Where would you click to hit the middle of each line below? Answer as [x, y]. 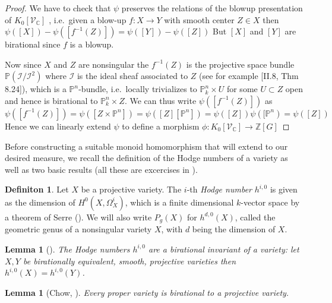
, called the [255, 217]
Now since [23, 64]
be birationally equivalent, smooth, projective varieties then [129, 261]
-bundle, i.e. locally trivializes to [138, 89]
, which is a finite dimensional [179, 202]
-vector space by [270, 202]
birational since [33, 44]
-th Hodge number [219, 189]
